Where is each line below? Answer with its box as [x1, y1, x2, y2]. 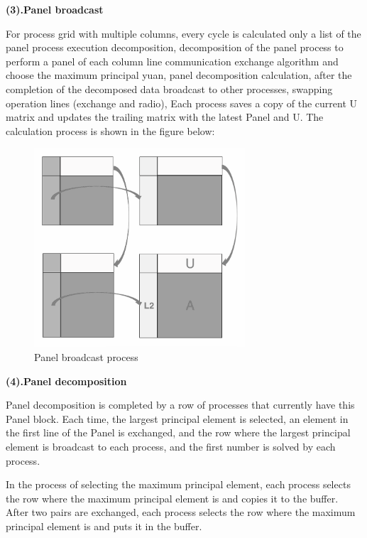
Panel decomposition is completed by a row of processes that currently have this [6, 397, 355, 412]
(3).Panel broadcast [6, 2, 104, 16]
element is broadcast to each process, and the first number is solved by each [6, 439, 336, 453]
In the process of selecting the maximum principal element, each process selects [6, 477, 351, 492]
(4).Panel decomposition [6, 373, 127, 388]
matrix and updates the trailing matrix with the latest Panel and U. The [6, 109, 324, 124]
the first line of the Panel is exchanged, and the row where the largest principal [6, 425, 351, 440]
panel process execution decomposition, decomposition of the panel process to [6, 40, 344, 55]
